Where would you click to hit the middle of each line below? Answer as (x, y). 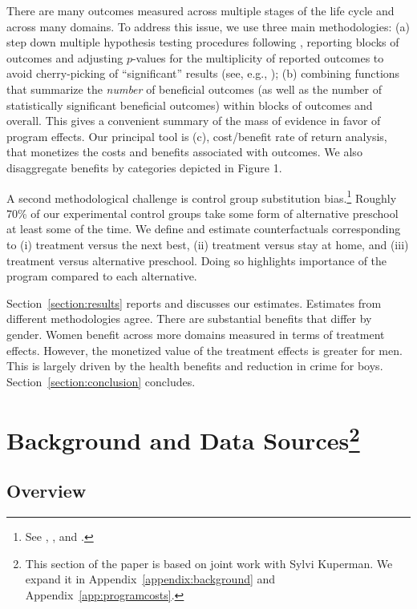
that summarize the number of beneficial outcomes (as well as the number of (194, 89)
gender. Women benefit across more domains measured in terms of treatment (196, 334)
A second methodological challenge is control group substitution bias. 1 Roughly (202, 196)
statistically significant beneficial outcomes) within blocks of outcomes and (190, 105)
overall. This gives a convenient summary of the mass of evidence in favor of (194, 121)
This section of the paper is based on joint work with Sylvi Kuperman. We (209, 563)
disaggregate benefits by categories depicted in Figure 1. (144, 167)
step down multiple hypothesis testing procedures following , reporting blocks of (203, 42)
